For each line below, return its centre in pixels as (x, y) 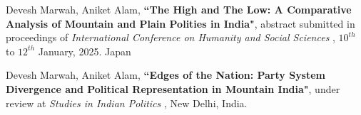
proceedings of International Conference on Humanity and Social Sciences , (171, 37)
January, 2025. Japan (85, 51)
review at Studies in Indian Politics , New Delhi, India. (127, 103)
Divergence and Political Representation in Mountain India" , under (173, 88)
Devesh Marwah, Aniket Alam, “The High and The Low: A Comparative (179, 9)
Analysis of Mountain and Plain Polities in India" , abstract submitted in (180, 23)
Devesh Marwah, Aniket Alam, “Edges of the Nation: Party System (166, 75)
